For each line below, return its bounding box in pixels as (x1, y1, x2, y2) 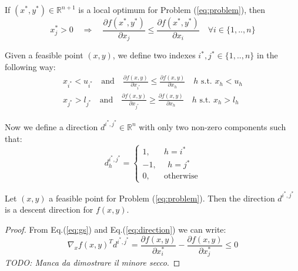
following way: (5, 61, 56, 73)
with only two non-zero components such (139, 120, 286, 133)
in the (257, 49, 278, 61)
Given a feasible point (5, 49, 83, 61)
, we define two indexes (112, 49, 196, 61)
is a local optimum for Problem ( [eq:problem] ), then (78, 4, 266, 15)
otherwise (164, 172, 198, 181)
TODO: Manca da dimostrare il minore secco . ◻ (5, 256, 180, 268)
